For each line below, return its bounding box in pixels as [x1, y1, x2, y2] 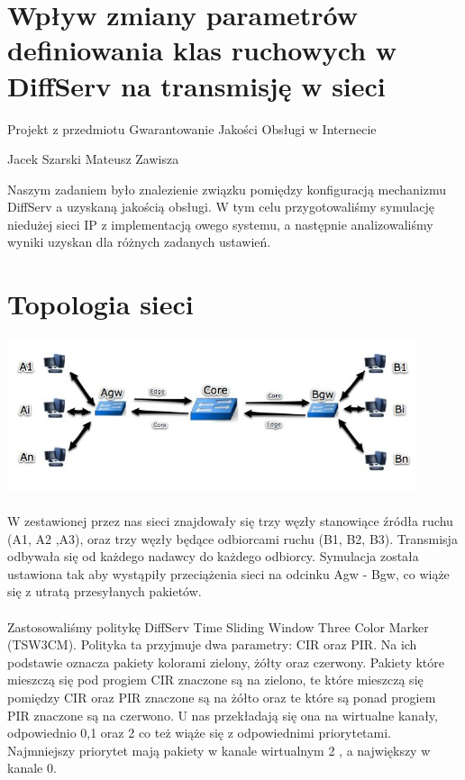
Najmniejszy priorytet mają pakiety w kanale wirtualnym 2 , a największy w [7, 740, 431, 759]
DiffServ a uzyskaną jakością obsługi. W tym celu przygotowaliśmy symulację [7, 197, 434, 216]
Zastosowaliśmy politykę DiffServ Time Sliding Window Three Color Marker [7, 617, 429, 636]
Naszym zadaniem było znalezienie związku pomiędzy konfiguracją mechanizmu [7, 179, 447, 198]
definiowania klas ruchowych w [7, 32, 397, 68]
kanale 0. [7, 758, 57, 777]
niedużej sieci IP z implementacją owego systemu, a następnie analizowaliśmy [7, 214, 433, 233]
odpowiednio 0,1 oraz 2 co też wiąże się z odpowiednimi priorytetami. [7, 723, 392, 742]
